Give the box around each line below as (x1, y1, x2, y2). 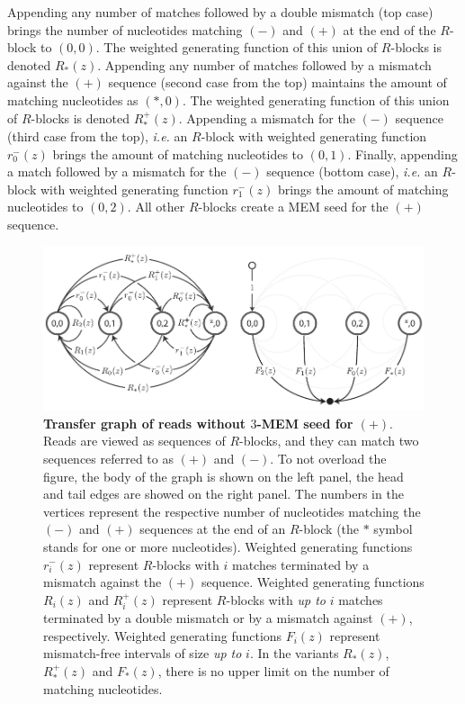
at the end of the (343, 20, 436, 39)
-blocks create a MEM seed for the (198, 197, 389, 216)
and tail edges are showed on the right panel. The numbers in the (43, 484, 404, 503)
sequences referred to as (43, 448, 174, 467)
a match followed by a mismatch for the (7, 162, 227, 181)
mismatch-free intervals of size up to (43, 644, 242, 663)
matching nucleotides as (7, 90, 139, 109)
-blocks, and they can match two (239, 431, 419, 450)
